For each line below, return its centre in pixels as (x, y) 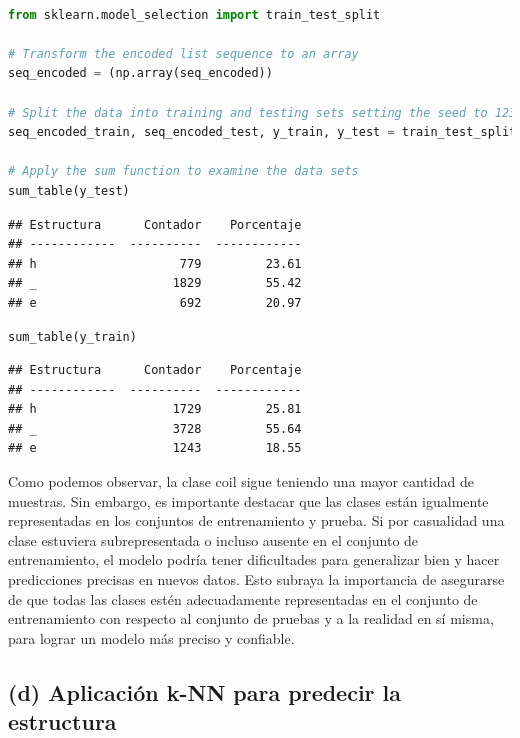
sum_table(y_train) (72, 336)
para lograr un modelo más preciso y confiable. (151, 637)
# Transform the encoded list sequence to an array (183, 53)
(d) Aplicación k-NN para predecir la (205, 691)
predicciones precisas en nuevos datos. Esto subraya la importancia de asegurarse (256, 579)
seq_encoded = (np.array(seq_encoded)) (140, 73)
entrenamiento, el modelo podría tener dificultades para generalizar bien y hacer (254, 559)
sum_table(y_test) (69, 190)
